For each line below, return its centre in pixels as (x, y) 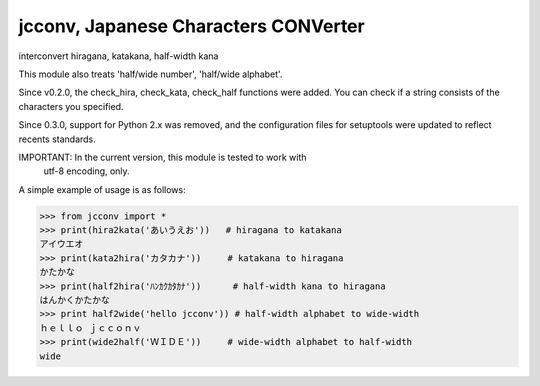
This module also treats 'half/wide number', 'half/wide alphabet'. (150, 74)
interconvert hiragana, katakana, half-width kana (118, 56)
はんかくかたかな (74, 300)
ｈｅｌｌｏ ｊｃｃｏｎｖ (90, 328)
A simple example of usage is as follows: (102, 189)
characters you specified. (71, 106)
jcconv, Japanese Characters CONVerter (191, 26)
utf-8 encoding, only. (86, 171)
